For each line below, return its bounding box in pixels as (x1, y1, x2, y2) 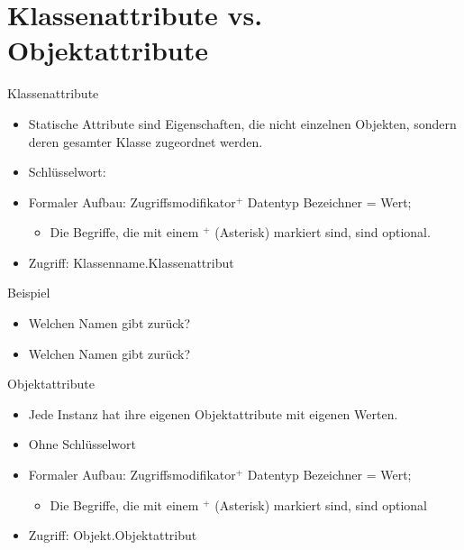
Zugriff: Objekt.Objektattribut (28, 526, 197, 545)
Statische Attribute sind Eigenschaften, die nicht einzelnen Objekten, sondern (28, 114, 457, 133)
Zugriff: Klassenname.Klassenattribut (28, 252, 234, 271)
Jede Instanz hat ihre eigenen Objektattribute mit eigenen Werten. (28, 404, 398, 423)
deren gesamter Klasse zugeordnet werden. (28, 132, 263, 151)
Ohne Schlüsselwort (28, 435, 136, 454)
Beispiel (7, 283, 50, 302)
